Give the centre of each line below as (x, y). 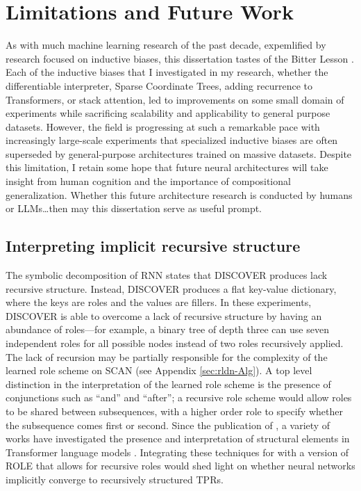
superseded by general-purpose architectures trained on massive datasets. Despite (179, 153)
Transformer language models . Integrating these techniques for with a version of (177, 452)
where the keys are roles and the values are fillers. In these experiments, (159, 302)
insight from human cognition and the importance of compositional (148, 181)
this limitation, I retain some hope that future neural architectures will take (167, 167)
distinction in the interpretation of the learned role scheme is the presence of (168, 384)
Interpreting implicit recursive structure (153, 246)
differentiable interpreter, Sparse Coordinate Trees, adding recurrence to (159, 85)
